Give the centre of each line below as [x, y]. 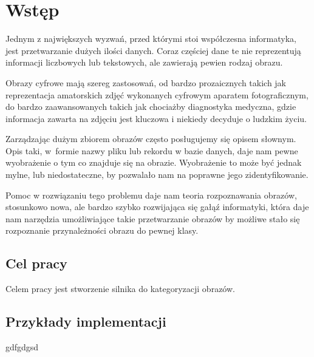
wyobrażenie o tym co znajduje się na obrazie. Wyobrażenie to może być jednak [154, 162]
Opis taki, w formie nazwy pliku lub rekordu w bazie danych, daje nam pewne [152, 150]
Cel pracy [36, 263]
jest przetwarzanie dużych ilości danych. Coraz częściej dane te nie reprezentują [153, 50]
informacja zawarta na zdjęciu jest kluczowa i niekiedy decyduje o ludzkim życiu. [156, 118]
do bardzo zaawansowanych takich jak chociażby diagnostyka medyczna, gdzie [151, 107]
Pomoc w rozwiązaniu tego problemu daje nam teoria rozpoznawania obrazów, [151, 195]
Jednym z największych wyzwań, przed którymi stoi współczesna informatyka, [151, 39]
